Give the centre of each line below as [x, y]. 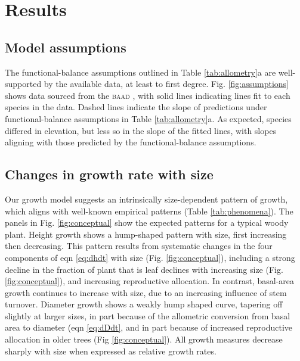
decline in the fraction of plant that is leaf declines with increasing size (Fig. [144, 269]
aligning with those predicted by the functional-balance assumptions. [131, 142]
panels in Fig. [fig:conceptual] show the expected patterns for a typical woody [147, 222]
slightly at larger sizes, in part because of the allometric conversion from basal [148, 315]
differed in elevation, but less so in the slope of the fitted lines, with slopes [141, 130]
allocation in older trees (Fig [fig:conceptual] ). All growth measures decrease [144, 339]
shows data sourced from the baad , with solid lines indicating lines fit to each [148, 95]
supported [23, 84]
